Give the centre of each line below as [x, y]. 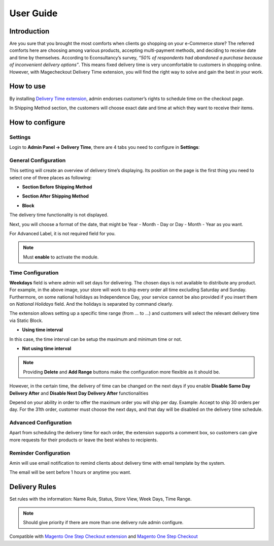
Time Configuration [34, 273]
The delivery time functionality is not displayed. [59, 215]
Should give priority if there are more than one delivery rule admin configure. [103, 523]
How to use [27, 86]
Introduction [29, 31]
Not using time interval [47, 348]
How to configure [37, 122]
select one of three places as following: [50, 177]
